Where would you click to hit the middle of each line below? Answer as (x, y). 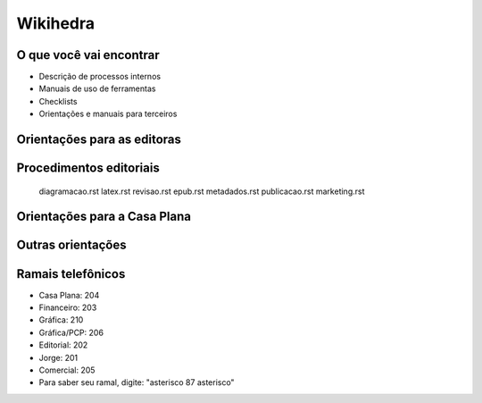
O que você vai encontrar (88, 55)
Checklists (58, 101)
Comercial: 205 (67, 370)
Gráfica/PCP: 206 (71, 332)
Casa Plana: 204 (69, 295)
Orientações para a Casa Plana (104, 217)
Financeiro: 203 (68, 307)
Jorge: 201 (58, 357)
